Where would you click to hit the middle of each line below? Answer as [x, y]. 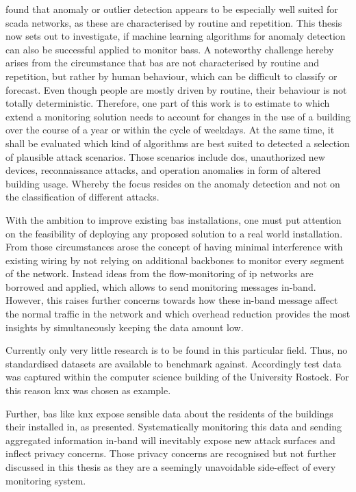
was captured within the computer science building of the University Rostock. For [177, 377]
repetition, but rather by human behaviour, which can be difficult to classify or [171, 76]
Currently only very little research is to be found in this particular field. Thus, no [177, 350]
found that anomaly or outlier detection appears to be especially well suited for [172, 9]
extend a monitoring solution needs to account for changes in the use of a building [178, 116]
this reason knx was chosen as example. [88, 390]
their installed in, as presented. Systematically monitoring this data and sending [174, 427]
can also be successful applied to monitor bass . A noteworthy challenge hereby [170, 49]
